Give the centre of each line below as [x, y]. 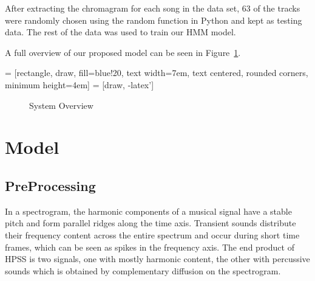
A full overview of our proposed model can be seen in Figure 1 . [123, 52]
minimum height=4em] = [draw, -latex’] [80, 84]
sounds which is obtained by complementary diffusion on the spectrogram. [143, 270]
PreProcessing [50, 185]
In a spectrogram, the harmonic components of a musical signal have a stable [148, 211]
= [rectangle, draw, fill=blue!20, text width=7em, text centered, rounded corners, [157, 73]
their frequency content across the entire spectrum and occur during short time [152, 234]
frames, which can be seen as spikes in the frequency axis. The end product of [150, 247]
